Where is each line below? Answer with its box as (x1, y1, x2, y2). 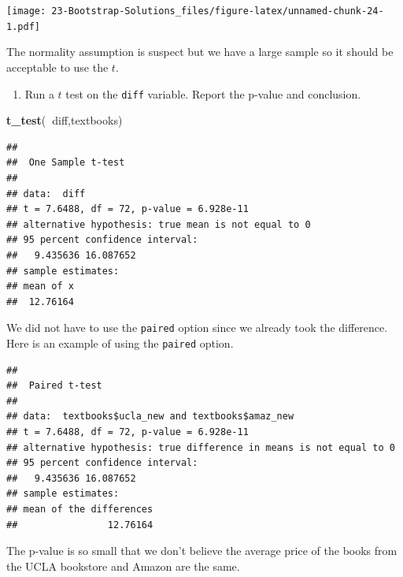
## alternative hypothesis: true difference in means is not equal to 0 (6, 441, 395, 453)
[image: (6, 6, 46, 17)
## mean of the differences (6, 503, 153, 515)
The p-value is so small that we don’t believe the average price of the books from (6, 542, 397, 559)
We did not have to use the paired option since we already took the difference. (6, 319, 388, 336)
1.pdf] (6, 20, 40, 32)
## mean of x (6, 281, 74, 292)
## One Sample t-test (6, 157, 125, 169)
